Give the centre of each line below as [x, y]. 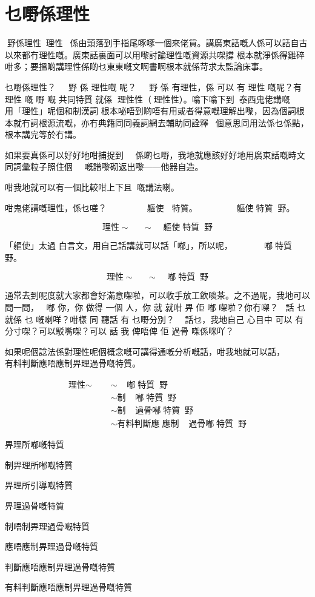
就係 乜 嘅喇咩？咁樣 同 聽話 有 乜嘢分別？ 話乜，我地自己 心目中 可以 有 [154, 319]
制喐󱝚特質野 [147, 398]
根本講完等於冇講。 [43, 134]
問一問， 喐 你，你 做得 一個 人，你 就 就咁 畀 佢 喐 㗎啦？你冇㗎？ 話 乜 [155, 307]
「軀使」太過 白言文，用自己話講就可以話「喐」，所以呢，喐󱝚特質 [149, 245]
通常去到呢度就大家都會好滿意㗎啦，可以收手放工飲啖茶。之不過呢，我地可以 [157, 295]
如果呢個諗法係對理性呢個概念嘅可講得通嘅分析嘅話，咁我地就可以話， [145, 351]
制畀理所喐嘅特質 [39, 464]
